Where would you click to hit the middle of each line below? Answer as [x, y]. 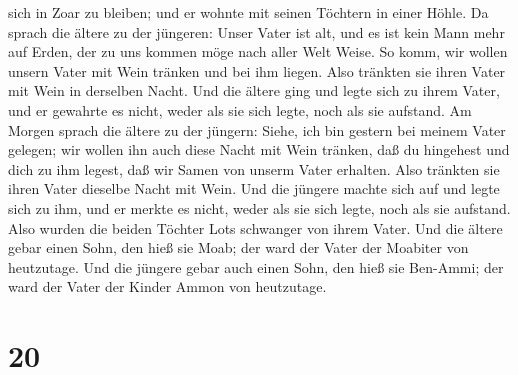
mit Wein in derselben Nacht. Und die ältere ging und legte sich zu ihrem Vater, [254, 90]
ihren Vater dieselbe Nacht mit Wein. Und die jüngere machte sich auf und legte [254, 188]
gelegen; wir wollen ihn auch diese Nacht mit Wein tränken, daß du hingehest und [259, 149]
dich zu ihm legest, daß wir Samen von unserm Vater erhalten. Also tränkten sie [254, 168]
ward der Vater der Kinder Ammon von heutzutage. [167, 286]
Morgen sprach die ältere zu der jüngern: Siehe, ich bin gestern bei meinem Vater [257, 129]
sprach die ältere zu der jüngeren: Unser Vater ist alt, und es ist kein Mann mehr [256, 31]
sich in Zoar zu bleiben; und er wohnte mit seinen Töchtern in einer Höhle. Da [248, 12]
